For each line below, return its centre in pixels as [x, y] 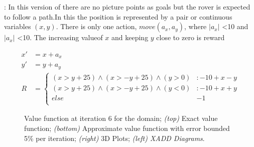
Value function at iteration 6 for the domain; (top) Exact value [121, 118]
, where [195, 26]
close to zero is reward [190, 37]
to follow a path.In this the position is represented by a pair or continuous [118, 16]
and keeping [130, 37]
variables [18, 26]
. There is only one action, [96, 26]
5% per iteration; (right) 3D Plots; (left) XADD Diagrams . [114, 138]
